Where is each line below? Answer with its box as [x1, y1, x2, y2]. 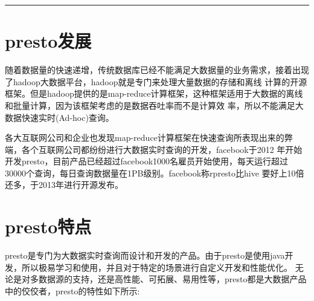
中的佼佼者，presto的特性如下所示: [5, 284, 140, 297]
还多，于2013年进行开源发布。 [5, 178, 123, 191]
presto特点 [5, 214, 92, 239]
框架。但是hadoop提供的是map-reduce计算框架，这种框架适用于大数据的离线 [5, 87, 303, 100]
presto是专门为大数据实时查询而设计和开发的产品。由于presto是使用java [5, 249, 285, 262]
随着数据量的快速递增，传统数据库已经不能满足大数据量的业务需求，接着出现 [5, 63, 309, 76]
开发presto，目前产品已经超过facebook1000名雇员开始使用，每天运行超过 [5, 155, 289, 167]
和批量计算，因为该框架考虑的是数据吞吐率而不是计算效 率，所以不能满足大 [5, 99, 304, 111]
